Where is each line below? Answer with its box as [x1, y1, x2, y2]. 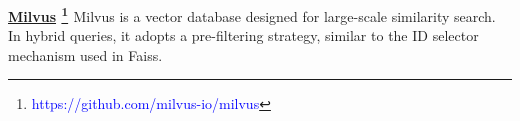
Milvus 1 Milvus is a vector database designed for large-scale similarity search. [8, 3, 496, 26]
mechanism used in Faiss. [8, 44, 163, 65]
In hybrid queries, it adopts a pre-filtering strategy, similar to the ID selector [8, 25, 479, 46]
